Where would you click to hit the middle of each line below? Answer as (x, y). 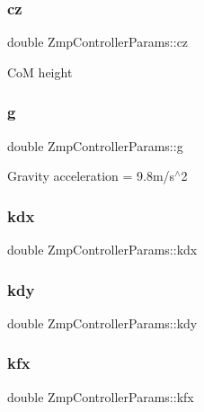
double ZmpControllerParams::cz (98, 42)
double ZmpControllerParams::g (95, 145)
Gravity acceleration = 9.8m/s (91, 176)
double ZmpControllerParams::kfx (101, 396)
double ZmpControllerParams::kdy (102, 322)
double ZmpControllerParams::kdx (102, 250)
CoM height (40, 72)
